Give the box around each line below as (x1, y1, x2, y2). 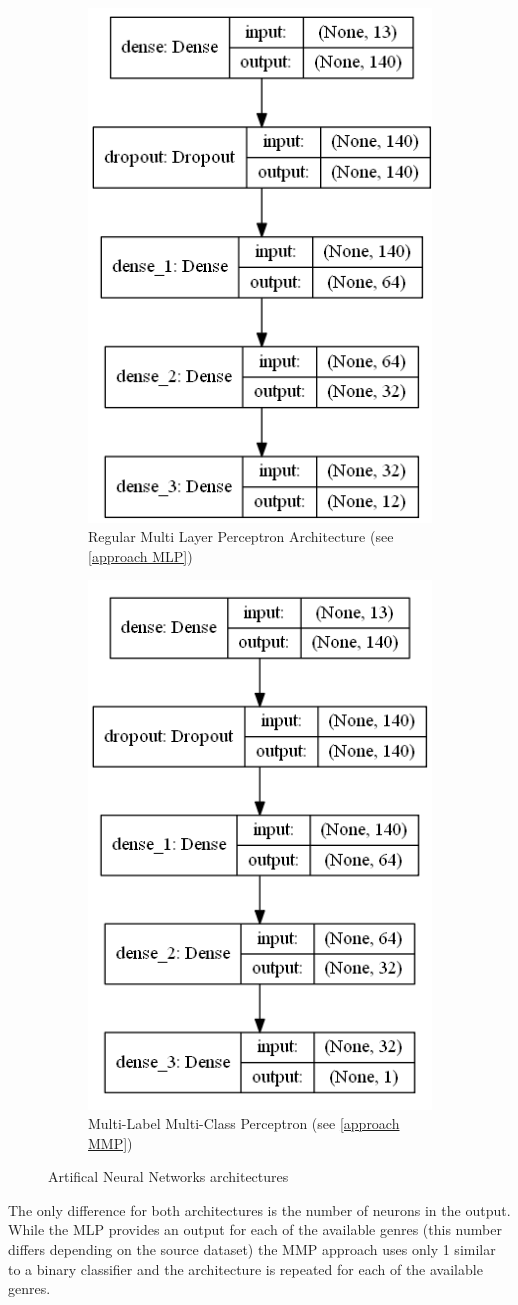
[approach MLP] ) (88, 545, 193, 566)
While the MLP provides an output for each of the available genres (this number (8, 1219, 502, 1240)
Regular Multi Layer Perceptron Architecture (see (88, 526, 394, 547)
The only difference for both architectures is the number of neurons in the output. (8, 1199, 511, 1220)
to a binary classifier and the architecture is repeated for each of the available (8, 1258, 483, 1279)
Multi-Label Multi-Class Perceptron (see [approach (88, 1113, 400, 1134)
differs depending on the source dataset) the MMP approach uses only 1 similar (8, 1239, 496, 1260)
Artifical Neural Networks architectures (48, 1166, 289, 1187)
